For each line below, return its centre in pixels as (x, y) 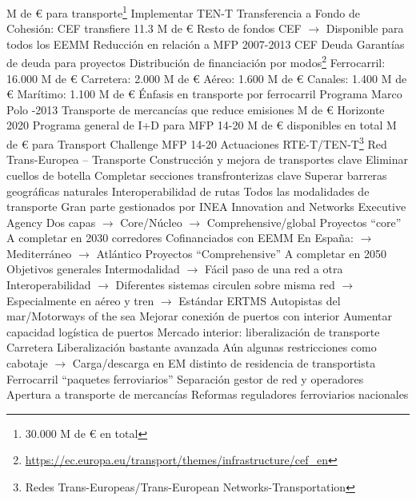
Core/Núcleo (151, 222)
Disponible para (365, 28)
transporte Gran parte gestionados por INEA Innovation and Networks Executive (206, 207)
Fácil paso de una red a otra (274, 269)
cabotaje (27, 363)
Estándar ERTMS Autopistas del (260, 300)
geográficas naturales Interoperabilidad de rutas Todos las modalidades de (188, 191)
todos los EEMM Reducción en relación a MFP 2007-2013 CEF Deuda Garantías (206, 44)
